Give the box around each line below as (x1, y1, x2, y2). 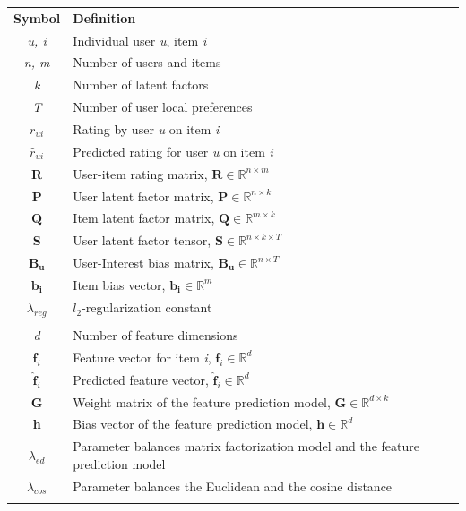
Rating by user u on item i (73, 119, 220, 138)
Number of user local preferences (73, 98, 253, 116)
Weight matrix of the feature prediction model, (73, 392, 331, 411)
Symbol (13, 8, 61, 27)
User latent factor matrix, (73, 186, 214, 205)
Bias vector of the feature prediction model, (73, 414, 313, 433)
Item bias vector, (73, 275, 166, 294)
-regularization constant (82, 298, 212, 317)
